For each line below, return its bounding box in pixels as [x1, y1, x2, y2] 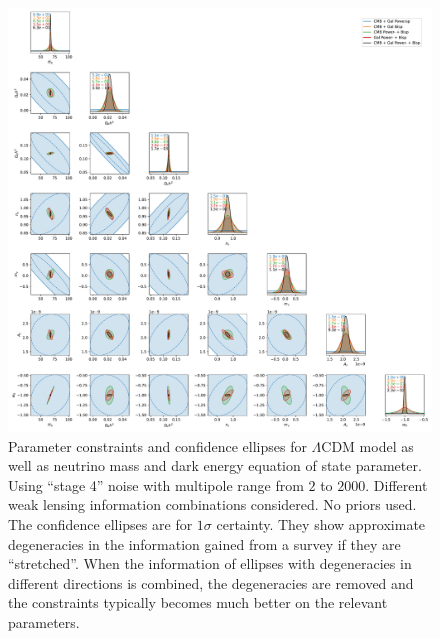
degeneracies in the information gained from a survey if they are [8, 533, 401, 554]
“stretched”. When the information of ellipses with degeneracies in [8, 553, 412, 574]
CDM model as [321, 435, 414, 456]
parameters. [8, 611, 80, 632]
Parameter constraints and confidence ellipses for [8, 435, 307, 456]
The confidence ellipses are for [8, 513, 193, 534]
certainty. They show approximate [216, 513, 426, 534]
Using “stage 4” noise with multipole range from [8, 474, 304, 495]
